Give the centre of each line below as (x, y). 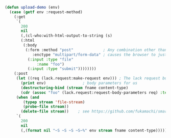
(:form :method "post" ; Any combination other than (96, 50)
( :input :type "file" (50, 59)
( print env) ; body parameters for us (79, 83)
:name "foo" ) (51, 64)
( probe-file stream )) (46, 107)
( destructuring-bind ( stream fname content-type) (75, 88)
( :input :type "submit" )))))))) (62, 69)
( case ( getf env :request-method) (46, 12)
